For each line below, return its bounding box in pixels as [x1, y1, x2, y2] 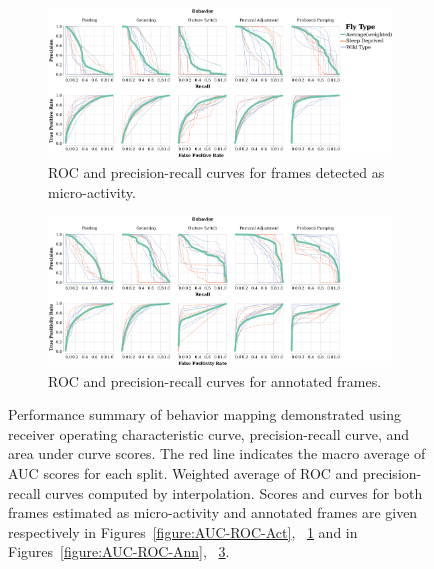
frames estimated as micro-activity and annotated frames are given [8, 502, 418, 523]
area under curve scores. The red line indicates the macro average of [8, 443, 426, 464]
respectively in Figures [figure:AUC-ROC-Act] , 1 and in [8, 521, 358, 542]
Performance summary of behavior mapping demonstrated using [8, 404, 402, 425]
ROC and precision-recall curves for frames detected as [48, 162, 385, 183]
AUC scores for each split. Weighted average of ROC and [8, 463, 359, 484]
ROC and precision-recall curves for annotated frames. [48, 370, 382, 391]
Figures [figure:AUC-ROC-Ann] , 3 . [8, 541, 230, 562]
